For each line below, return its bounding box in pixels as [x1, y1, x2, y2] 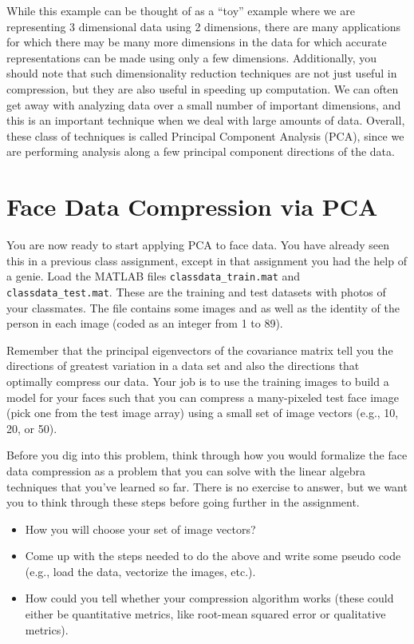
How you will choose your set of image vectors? [25, 520, 256, 537]
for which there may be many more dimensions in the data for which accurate [6, 34, 387, 50]
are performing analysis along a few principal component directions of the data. [6, 143, 395, 160]
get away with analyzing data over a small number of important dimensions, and [6, 96, 401, 113]
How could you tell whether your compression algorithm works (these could [25, 590, 394, 606]
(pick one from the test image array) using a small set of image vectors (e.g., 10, [6, 404, 399, 421]
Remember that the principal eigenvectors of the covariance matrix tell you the [6, 341, 393, 358]
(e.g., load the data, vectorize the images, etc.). [25, 563, 256, 579]
